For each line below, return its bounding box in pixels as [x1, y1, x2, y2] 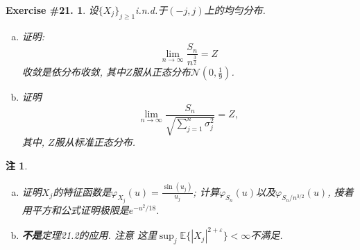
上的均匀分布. [204, 3, 266, 17]
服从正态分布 [132, 65, 191, 79]
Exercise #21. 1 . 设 [6, 3, 98, 17]
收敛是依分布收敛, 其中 [22, 65, 126, 79]
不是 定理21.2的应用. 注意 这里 [22, 228, 157, 242]
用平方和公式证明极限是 [22, 203, 129, 217]
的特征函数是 [53, 184, 112, 199]
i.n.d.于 [135, 3, 168, 17]
